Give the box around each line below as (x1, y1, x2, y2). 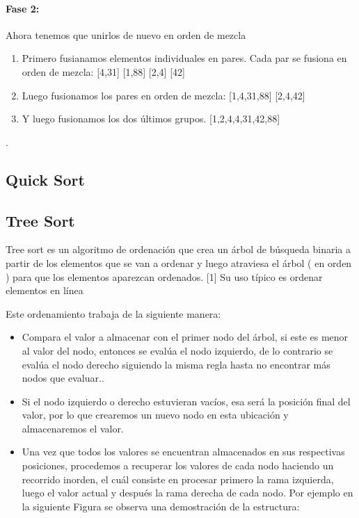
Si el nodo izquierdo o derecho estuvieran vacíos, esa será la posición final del (22, 394, 351, 408)
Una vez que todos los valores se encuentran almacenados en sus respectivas (22, 444, 345, 459)
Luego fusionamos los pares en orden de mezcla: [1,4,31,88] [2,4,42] (22, 88, 305, 102)
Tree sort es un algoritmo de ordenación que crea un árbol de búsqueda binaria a (6, 242, 351, 257)
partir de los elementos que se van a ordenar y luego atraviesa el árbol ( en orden (6, 255, 352, 270)
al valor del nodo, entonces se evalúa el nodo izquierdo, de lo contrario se (22, 343, 333, 357)
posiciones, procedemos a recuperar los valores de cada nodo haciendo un (22, 458, 334, 473)
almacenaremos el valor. (22, 421, 124, 435)
